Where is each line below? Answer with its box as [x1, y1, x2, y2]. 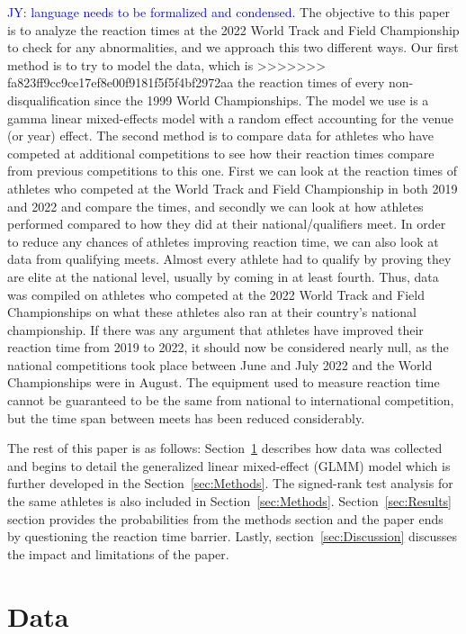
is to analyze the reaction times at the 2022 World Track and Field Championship [7, 20, 460, 39]
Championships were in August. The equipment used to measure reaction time [7, 373, 440, 392]
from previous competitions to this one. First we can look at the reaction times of [7, 161, 458, 180]
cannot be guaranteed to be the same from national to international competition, [7, 391, 454, 410]
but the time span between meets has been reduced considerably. [7, 408, 365, 427]
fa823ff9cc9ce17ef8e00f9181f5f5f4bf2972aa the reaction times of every [7, 73, 385, 92]
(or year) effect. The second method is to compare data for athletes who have [7, 126, 434, 145]
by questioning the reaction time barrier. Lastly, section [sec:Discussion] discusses [7, 527, 457, 546]
